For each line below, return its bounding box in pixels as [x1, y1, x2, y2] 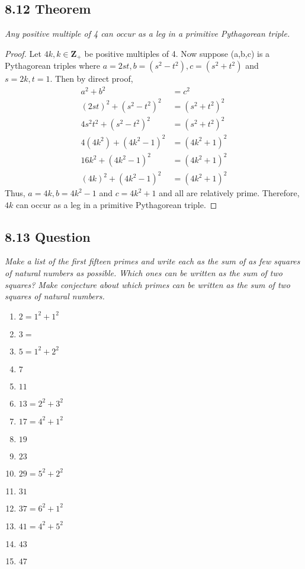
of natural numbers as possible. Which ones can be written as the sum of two [5, 267, 282, 279]
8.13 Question [5, 227, 91, 245]
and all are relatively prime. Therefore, [159, 187, 300, 199]
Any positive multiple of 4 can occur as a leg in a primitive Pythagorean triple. [5, 27, 290, 40]
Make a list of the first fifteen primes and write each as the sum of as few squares [5, 255, 300, 267]
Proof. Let [5, 47, 41, 59]
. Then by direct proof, [50, 72, 133, 85]
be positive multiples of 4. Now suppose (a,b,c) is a [84, 47, 270, 59]
